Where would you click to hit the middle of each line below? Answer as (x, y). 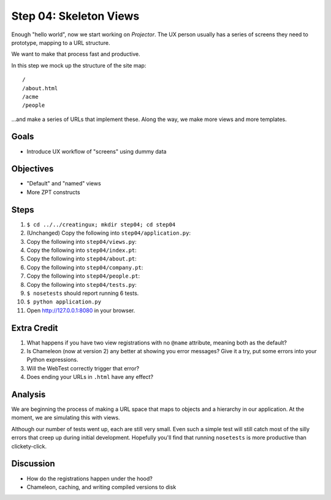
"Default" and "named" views (64, 184)
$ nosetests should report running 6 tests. (83, 293)
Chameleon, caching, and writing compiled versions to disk (101, 487)
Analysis (29, 394)
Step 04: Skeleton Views (75, 16)
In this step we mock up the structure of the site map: (79, 65)
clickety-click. (29, 446)
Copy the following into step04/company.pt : (85, 267)
